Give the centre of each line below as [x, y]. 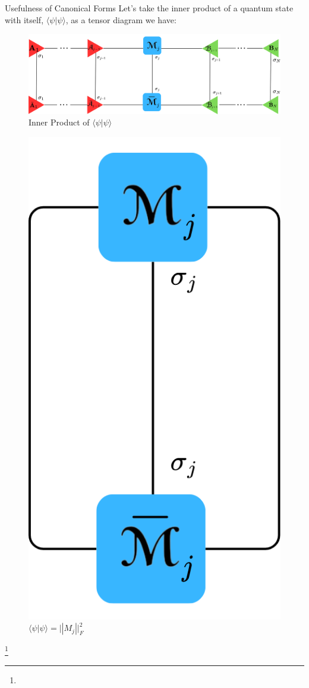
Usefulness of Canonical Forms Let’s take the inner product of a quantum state [149, 8]
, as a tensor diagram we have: [121, 19]
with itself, [24, 19]
